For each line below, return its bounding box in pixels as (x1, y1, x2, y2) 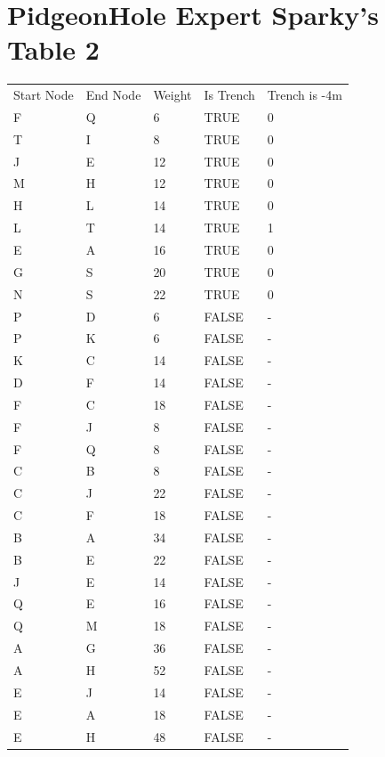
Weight (153, 85, 192, 104)
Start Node (13, 85, 74, 104)
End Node (85, 85, 141, 104)
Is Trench (204, 85, 255, 104)
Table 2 (7, 31, 100, 68)
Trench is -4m (267, 85, 342, 104)
